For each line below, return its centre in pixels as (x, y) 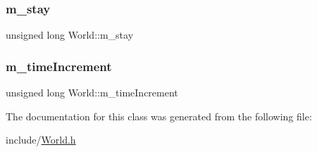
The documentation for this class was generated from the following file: (159, 116)
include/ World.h (41, 140)
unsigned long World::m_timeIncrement (92, 93)
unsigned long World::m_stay (70, 35)
